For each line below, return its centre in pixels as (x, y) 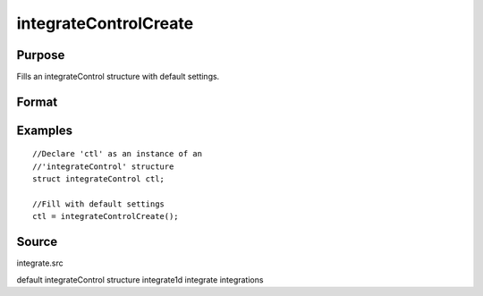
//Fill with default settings (99, 204)
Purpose (41, 55)
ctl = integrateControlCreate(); (106, 216)
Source (37, 242)
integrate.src (40, 263)
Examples (45, 130)
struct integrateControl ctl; (99, 179)
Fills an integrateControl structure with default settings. (118, 77)
